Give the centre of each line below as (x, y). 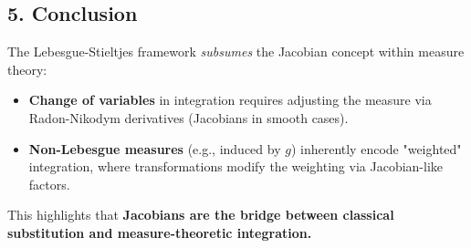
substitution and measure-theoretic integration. (160, 232)
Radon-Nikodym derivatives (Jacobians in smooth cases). (188, 117)
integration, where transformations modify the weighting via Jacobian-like (236, 166)
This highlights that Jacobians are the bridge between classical (201, 215)
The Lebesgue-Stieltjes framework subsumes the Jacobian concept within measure (236, 52)
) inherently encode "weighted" (376, 148)
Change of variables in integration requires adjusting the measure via (230, 100)
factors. (49, 184)
